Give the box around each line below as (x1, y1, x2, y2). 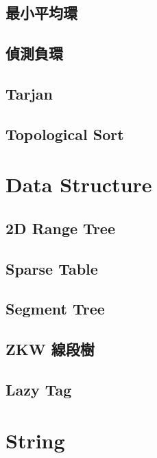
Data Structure (5, 170, 152, 198)
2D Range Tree (5, 217, 115, 238)
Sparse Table (5, 257, 98, 279)
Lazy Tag (5, 379, 72, 400)
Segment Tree (5, 298, 105, 319)
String (5, 426, 65, 454)
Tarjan (5, 82, 53, 104)
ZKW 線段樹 (5, 339, 95, 360)
